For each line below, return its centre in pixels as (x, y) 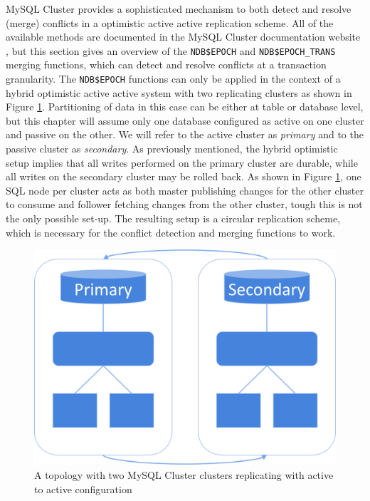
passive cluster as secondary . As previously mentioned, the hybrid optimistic (172, 149)
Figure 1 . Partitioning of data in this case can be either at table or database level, (185, 107)
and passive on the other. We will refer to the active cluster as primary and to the (185, 134)
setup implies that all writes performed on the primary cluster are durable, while (182, 162)
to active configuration (83, 489)
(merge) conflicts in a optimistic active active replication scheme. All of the (170, 22)
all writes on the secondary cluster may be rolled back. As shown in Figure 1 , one (184, 176)
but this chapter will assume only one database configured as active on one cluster (185, 120)
